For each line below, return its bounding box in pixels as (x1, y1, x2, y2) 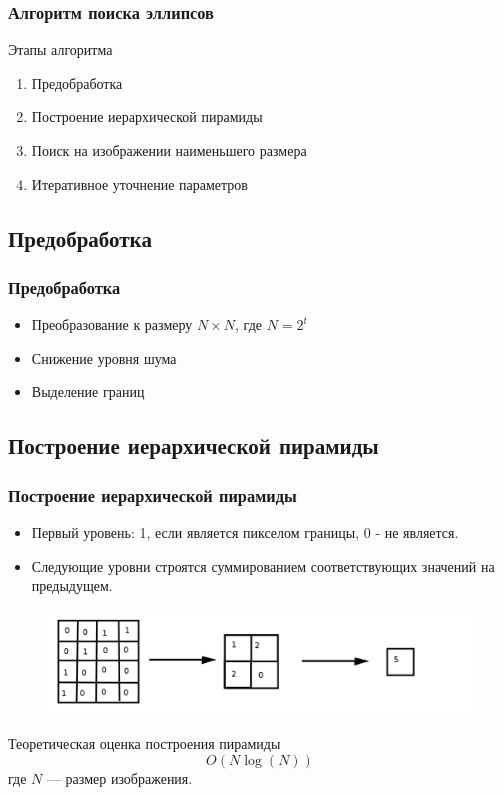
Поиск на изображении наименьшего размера (31, 140, 307, 160)
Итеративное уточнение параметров (31, 173, 248, 194)
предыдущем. (31, 575, 113, 596)
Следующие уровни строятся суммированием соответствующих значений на (31, 555, 495, 576)
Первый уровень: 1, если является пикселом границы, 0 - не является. (31, 521, 459, 542)
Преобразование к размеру (31, 314, 193, 335)
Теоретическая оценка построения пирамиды (8, 733, 281, 754)
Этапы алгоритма (8, 39, 113, 60)
